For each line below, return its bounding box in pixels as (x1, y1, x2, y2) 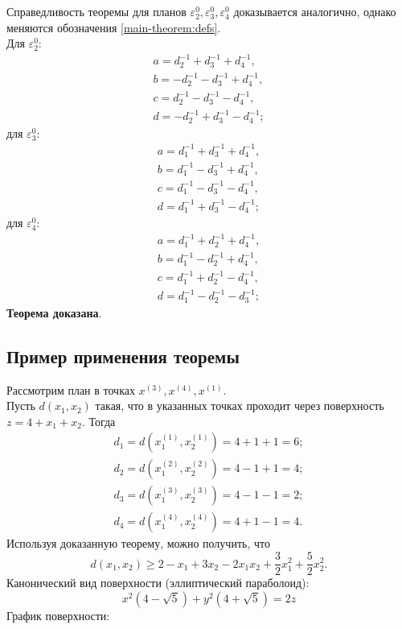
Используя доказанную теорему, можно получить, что (6, 535, 270, 552)
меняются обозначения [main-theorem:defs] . (6, 19, 221, 35)
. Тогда (81, 412, 116, 429)
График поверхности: (6, 606, 110, 623)
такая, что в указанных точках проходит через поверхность (95, 397, 384, 414)
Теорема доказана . (6, 304, 102, 321)
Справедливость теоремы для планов (6, 3, 187, 19)
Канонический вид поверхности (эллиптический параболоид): (6, 574, 310, 591)
